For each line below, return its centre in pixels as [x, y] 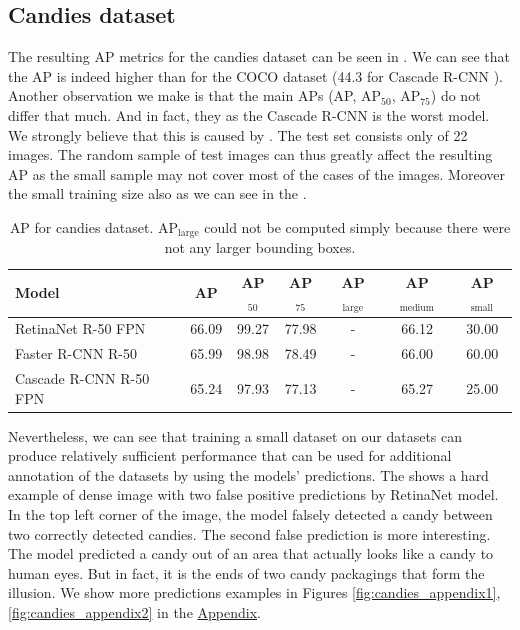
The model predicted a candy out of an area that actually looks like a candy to [251, 553]
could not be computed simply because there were [357, 226]
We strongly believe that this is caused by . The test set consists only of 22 [238, 134]
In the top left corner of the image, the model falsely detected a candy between [250, 514]
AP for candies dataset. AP [94, 226]
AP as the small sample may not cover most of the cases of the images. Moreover [256, 173]
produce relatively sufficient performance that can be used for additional [230, 455]
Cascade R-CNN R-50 [82, 377]
